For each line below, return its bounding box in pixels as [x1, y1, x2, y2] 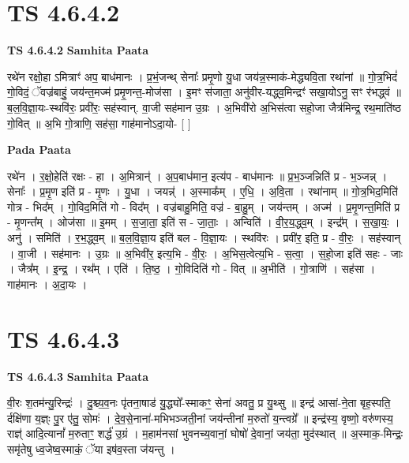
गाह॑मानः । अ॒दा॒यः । [7, 275, 88, 292]
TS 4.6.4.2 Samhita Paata [7, 42, 149, 58]
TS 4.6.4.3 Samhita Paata [7, 368, 149, 384]
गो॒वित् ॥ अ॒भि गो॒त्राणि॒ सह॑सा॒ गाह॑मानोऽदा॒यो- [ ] [7, 114, 191, 131]
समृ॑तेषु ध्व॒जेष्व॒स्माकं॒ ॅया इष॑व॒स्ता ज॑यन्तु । [7, 440, 175, 457]
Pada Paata [7, 141, 71, 158]
